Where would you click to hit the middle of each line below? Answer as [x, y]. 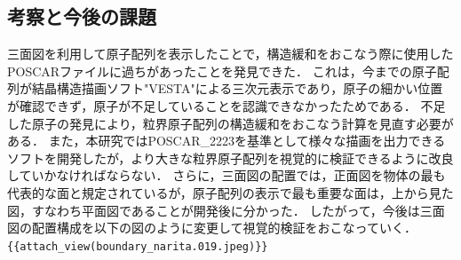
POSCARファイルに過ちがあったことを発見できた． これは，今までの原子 [222, 71]
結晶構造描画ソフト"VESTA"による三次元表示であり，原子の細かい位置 [237, 88]
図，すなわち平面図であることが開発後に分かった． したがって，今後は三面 [226, 210]
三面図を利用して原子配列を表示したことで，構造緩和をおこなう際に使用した [230, 54]
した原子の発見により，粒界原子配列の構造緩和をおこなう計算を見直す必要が [230, 123]
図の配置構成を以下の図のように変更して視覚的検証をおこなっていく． [212, 228]
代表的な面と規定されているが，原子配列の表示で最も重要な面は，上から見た [230, 192]
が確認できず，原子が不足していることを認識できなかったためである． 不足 [227, 105]
